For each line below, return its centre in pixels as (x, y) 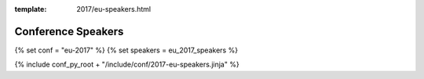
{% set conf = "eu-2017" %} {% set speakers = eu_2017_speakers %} (126, 50)
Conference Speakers (69, 31)
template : (31, 9)
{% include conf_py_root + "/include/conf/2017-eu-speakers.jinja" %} (127, 65)
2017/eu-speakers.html (114, 9)
